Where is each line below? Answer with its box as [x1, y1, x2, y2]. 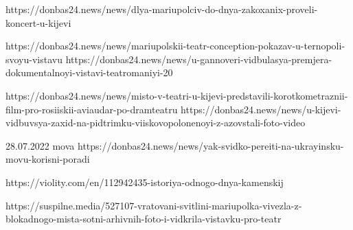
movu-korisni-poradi [5, 152, 90, 166]
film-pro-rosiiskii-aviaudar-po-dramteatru [5, 102, 178, 116]
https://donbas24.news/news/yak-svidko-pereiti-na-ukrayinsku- [77, 138, 344, 152]
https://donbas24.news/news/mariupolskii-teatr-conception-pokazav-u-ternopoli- [5, 38, 345, 53]
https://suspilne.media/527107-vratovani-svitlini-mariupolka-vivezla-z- [5, 198, 302, 212]
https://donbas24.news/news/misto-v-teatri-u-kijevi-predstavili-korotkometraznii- [5, 88, 348, 102]
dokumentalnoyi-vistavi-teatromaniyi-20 [5, 65, 173, 80]
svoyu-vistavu [5, 51, 62, 66]
